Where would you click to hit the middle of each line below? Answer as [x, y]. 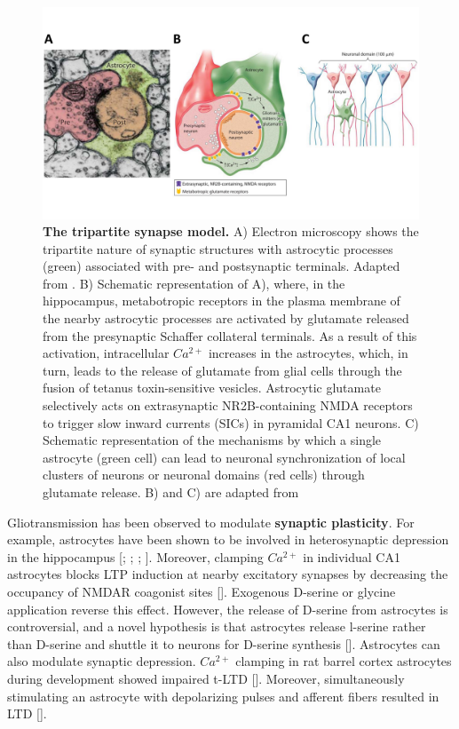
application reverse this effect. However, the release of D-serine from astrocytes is [228, 609]
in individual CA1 [352, 556]
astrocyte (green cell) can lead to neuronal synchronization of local [224, 457]
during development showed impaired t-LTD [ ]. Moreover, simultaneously [206, 678]
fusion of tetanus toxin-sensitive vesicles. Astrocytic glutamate [212, 388]
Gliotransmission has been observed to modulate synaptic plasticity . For [211, 522]
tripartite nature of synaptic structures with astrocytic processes [218, 248]
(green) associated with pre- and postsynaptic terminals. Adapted [222, 266]
